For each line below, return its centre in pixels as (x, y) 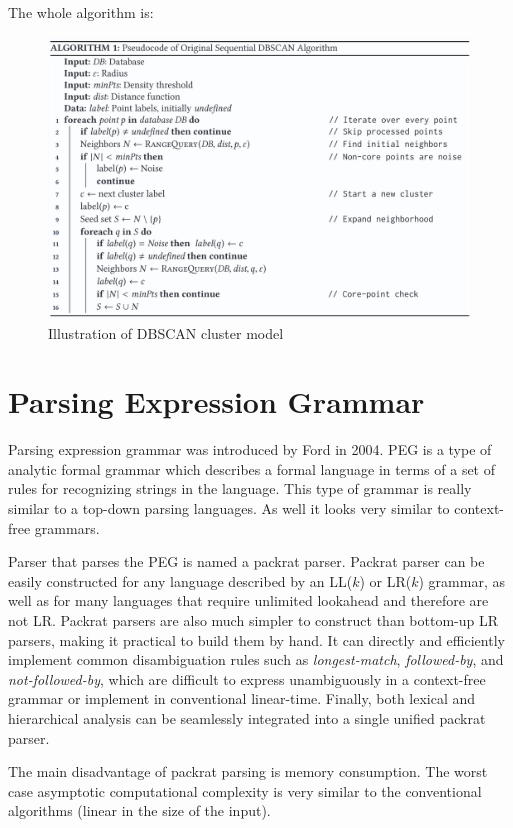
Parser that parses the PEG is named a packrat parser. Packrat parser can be (246, 561)
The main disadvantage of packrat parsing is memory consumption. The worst (248, 771)
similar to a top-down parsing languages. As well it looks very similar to (229, 508)
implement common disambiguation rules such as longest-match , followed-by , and (256, 659)
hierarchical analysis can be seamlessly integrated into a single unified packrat (247, 718)
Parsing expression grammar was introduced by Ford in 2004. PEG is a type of (250, 449)
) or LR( (385, 580)
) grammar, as (461, 580)
